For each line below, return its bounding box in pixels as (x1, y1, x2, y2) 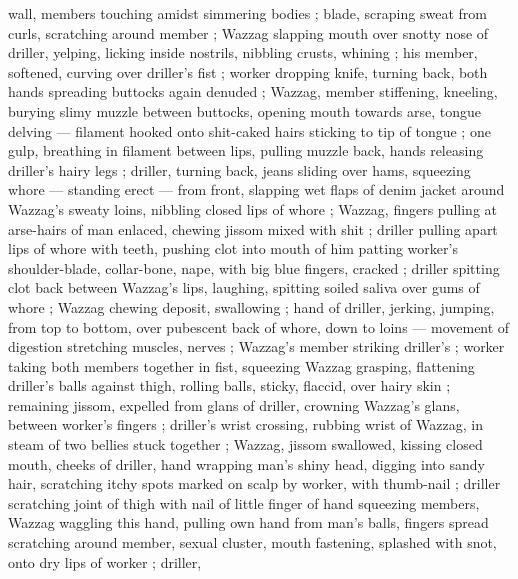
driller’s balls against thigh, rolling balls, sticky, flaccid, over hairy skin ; (8, 375, 451, 396)
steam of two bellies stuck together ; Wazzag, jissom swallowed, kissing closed (8, 434, 483, 455)
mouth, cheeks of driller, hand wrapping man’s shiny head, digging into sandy (8, 453, 485, 474)
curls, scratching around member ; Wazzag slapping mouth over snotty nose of (8, 22, 489, 43)
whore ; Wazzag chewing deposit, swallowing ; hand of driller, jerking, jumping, (8, 296, 495, 317)
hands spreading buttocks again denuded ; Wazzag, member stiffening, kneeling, (8, 81, 498, 102)
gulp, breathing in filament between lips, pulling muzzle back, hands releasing (8, 140, 484, 161)
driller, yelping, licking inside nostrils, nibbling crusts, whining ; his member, (8, 42, 478, 63)
